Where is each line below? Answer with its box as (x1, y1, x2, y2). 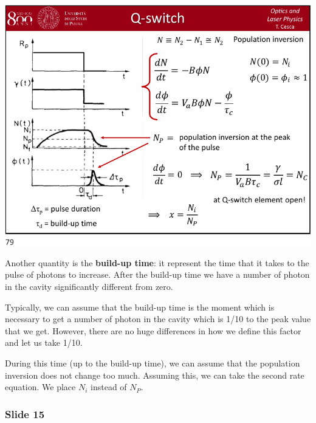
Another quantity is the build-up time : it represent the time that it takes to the (5, 256, 309, 269)
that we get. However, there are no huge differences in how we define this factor (5, 324, 301, 337)
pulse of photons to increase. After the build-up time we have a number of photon (5, 268, 310, 281)
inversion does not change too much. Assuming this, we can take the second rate (5, 368, 304, 381)
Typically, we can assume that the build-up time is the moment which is (5, 300, 275, 313)
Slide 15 (5, 406, 45, 421)
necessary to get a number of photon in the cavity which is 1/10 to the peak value (5, 312, 311, 325)
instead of (91, 380, 127, 393)
